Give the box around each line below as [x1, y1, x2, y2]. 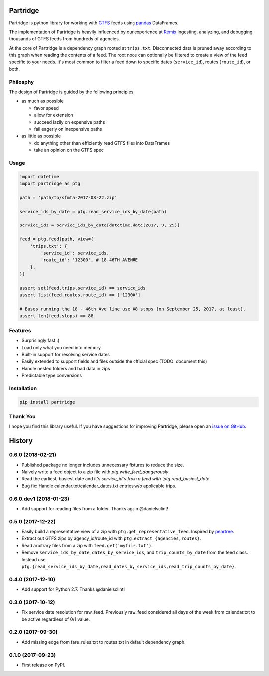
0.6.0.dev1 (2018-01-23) [9, 495, 70, 502]
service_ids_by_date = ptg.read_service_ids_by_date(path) [19, 209, 167, 214]
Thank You [9, 413, 36, 420]
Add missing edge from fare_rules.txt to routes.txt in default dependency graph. [21, 639, 186, 645]
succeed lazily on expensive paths [34, 119, 105, 125]
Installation [9, 385, 37, 392]
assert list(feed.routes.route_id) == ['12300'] [19, 292, 141, 298]
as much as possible [21, 98, 64, 104]
